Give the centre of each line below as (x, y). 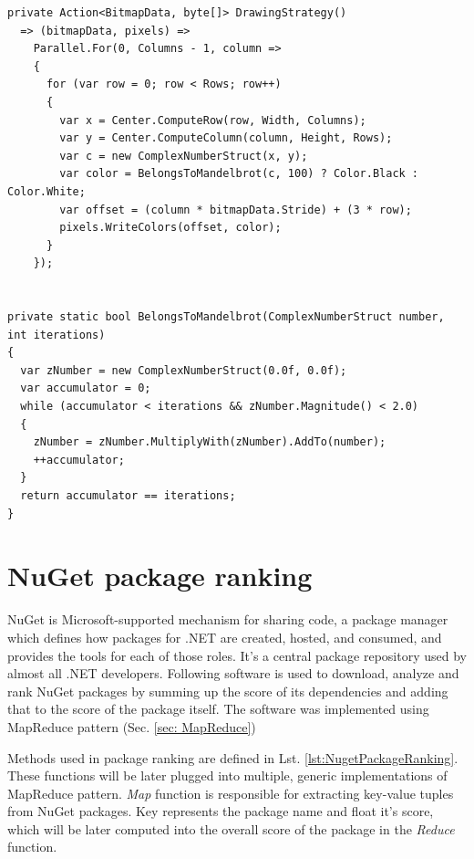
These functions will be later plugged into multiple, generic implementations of (227, 775)
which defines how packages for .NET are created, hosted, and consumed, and (225, 637)
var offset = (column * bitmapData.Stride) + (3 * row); (236, 210)
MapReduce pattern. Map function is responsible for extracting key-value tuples (231, 793)
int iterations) (57, 335)
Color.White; (46, 191)
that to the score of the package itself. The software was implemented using (218, 709)
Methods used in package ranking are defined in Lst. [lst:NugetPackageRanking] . (233, 757)
